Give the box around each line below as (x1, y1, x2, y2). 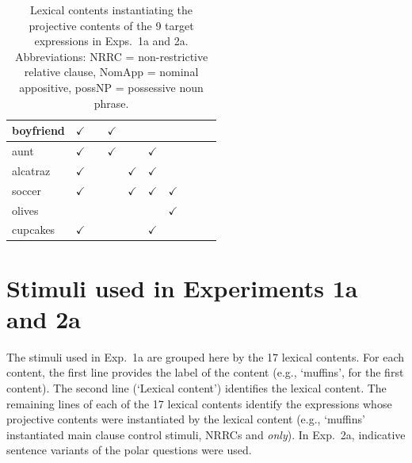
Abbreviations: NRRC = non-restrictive (14, 48, 208, 64)
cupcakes (12, 221, 55, 238)
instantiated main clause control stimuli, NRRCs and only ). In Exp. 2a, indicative (6, 426, 406, 442)
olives (12, 201, 39, 218)
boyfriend (12, 122, 65, 139)
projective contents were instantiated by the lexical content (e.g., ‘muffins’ (6, 411, 365, 427)
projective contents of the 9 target (29, 17, 194, 33)
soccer (12, 182, 42, 198)
